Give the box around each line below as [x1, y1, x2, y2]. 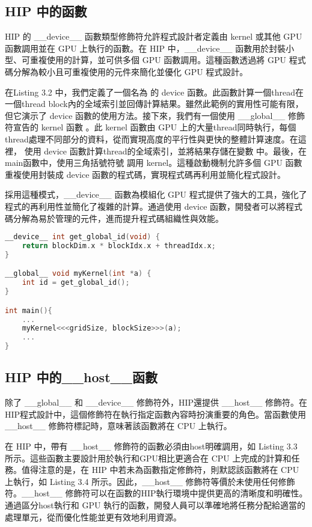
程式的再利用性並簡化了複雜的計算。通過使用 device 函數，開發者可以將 [5, 200, 286, 212]
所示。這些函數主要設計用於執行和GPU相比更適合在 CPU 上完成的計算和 [5, 451, 292, 464]
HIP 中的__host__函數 [5, 368, 158, 386]
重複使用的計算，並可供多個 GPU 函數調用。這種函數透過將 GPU [29, 53, 287, 66]
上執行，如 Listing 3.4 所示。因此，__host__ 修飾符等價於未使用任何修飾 [5, 475, 295, 487]
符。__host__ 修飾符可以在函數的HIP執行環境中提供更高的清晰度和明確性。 [5, 487, 308, 499]
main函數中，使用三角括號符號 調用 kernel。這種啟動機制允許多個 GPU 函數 [5, 156, 302, 169]
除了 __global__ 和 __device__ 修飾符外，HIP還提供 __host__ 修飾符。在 [5, 396, 308, 409]
